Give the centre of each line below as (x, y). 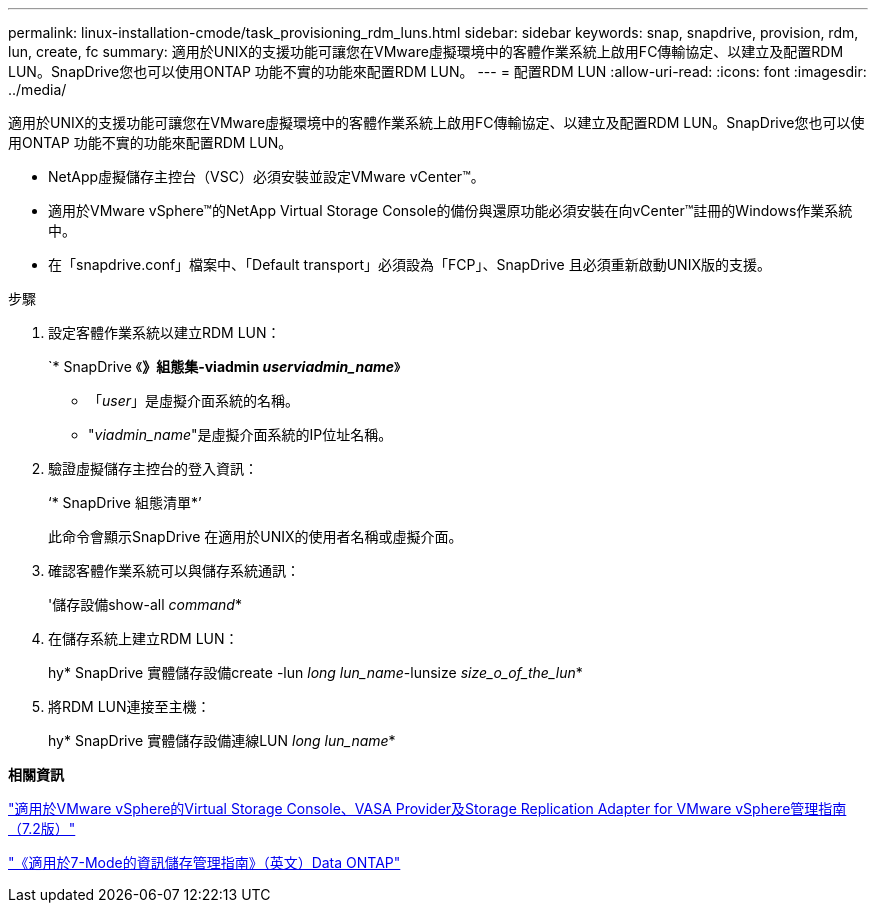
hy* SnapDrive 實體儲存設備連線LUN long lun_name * (222, 740)
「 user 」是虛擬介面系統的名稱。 (194, 400)
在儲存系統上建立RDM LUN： (143, 638)
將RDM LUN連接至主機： (129, 706)
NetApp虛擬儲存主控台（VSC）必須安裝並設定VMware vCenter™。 (266, 176)
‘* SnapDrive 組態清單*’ (125, 502)
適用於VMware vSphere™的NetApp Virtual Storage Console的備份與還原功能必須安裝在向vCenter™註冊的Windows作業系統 (450, 210)
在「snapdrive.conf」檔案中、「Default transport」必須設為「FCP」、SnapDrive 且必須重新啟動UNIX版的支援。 (409, 264)
